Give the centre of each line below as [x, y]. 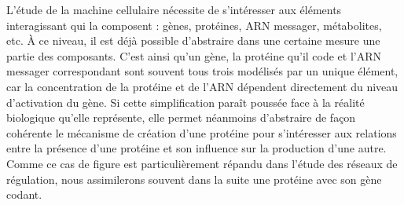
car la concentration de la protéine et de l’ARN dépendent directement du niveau [202, 86]
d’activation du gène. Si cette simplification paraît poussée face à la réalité [185, 102]
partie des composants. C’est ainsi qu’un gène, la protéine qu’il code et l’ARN [194, 55]
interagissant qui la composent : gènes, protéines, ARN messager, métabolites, [194, 25]
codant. [24, 194]
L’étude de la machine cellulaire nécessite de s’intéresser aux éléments [174, 9]
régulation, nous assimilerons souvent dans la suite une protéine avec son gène [194, 179]
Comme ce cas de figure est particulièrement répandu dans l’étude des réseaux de [202, 163]
